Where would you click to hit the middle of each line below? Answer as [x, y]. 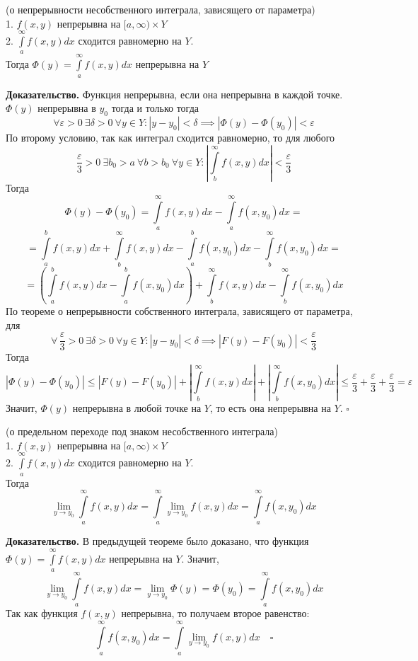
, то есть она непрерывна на [270, 407]
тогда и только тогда [155, 108]
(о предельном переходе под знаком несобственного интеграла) [142, 431]
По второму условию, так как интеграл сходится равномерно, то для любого [170, 137]
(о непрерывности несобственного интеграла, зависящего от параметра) [161, 9]
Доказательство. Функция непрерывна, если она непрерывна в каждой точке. [174, 94]
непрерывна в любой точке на [137, 407]
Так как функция [42, 613]
